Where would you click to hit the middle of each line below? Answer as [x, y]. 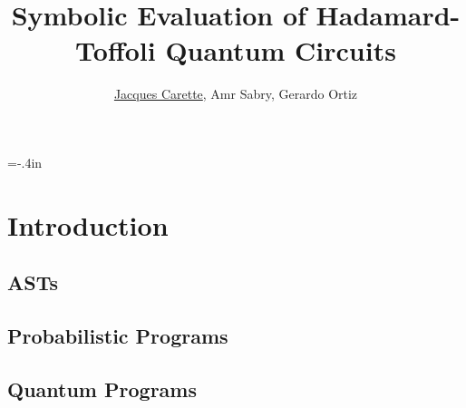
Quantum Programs [102, 389]
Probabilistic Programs [118, 336]
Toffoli [116, 50]
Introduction [88, 224]
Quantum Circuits [281, 50]
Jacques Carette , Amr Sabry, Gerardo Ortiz [236, 94]
